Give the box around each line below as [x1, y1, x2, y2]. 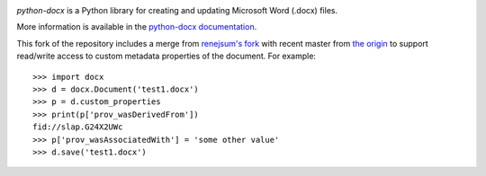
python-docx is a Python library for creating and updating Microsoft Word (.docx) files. [16, 5, 337, 15]
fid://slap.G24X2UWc [32, 122, 123, 132]
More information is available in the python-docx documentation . [16, 22, 257, 32]
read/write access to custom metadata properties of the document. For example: [16, 50, 317, 62]
